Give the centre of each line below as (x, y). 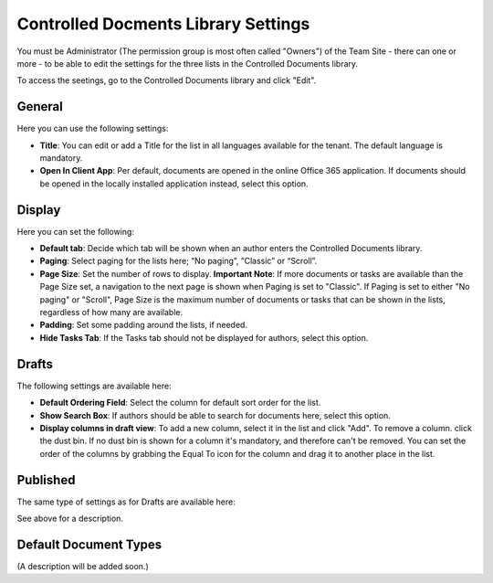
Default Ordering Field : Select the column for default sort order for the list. (180, 403)
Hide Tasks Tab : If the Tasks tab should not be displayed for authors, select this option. (204, 337)
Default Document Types (89, 544)
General (40, 106)
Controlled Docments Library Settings (163, 24)
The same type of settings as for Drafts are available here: (126, 502)
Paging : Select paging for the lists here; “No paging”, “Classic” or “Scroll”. (178, 261)
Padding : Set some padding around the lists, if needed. (144, 325)
